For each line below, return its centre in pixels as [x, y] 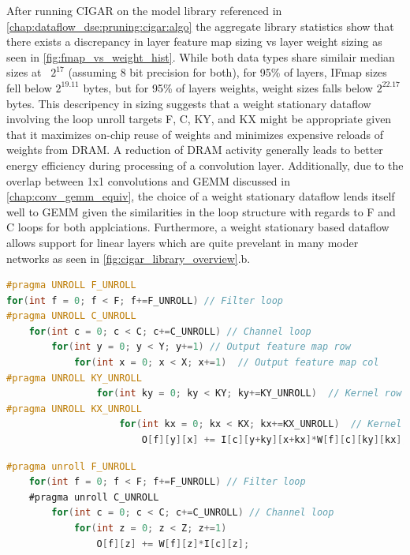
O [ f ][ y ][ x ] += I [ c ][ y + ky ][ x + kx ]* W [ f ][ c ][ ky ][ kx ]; [274, 440]
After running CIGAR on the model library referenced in [144, 10]
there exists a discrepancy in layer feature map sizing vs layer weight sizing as [194, 41]
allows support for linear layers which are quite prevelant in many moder [183, 242]
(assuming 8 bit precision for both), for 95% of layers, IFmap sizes [227, 72]
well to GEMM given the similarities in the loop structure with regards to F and [201, 211]
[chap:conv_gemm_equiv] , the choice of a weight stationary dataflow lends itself [201, 196]
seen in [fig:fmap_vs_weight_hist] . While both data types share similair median [201, 56]
